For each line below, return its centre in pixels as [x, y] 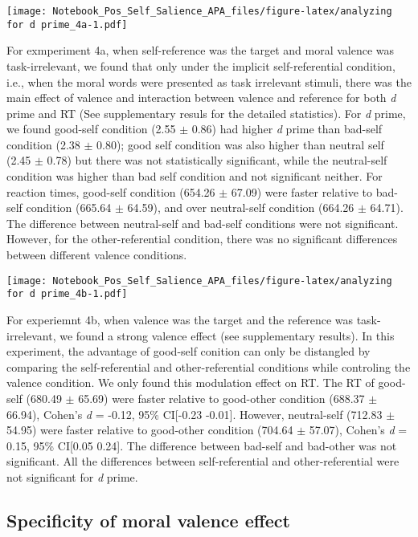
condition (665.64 [69, 207]
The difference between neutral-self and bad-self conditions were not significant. [203, 223]
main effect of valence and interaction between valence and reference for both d [201, 98]
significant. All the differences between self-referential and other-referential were [203, 461]
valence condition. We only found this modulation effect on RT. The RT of [191, 382]
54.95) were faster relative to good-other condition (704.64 [150, 430]
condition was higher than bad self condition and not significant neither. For [195, 176]
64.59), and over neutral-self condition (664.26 [241, 207]
